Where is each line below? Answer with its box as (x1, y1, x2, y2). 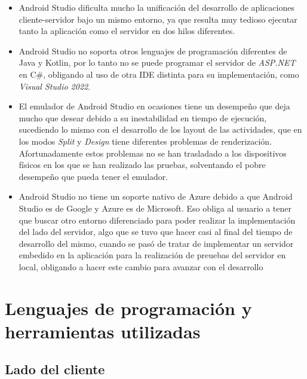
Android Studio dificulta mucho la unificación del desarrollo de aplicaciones (19, 1, 294, 13)
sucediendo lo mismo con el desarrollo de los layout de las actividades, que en (19, 123, 302, 136)
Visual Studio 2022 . (19, 80, 91, 92)
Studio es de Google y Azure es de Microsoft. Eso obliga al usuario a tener (19, 201, 291, 214)
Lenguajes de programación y (5, 295, 252, 320)
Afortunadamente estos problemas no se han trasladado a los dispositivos (19, 146, 287, 159)
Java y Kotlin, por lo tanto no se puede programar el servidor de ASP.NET (19, 56, 296, 69)
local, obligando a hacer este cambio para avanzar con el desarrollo (19, 260, 263, 273)
